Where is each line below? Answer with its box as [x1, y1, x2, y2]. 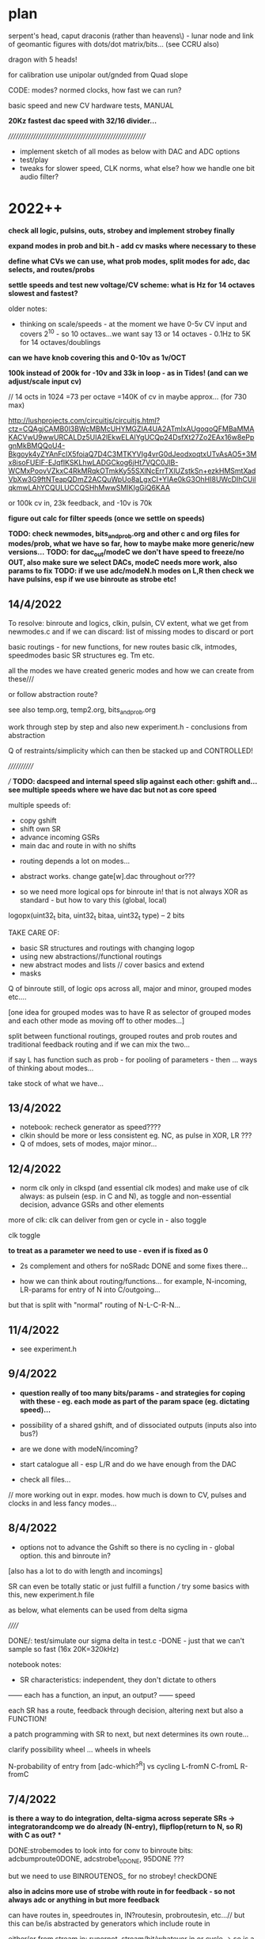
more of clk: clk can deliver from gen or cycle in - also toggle [8, 1215, 207, 1225]
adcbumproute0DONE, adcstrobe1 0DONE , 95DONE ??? [8, 1854, 184, 1865]
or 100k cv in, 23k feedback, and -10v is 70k [8, 498, 153, 507]
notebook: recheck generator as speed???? [19, 1123, 161, 1132]
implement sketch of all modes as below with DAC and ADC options [19, 146, 240, 156]
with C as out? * [8, 1831, 62, 1840]
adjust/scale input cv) [8, 377, 81, 386]
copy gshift [19, 816, 57, 825]
